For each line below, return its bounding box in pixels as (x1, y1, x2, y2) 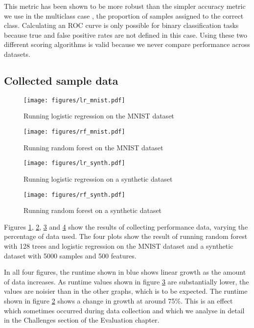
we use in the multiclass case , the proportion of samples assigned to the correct (4, 10, 244, 21)
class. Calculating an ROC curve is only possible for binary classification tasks (4, 20, 239, 30)
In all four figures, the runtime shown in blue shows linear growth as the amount (4, 267, 246, 277)
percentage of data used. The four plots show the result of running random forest (4, 231, 248, 241)
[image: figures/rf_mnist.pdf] (23, 128, 125, 136)
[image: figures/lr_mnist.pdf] (23, 96, 125, 104)
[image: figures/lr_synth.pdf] (23, 160, 125, 167)
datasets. (4, 48, 30, 59)
